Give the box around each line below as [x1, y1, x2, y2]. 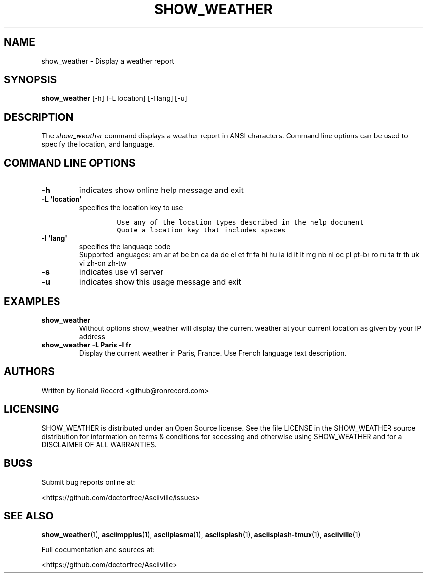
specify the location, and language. [41, 140, 155, 149]
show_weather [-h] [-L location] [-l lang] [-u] [41, 94, 187, 103]
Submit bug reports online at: [41, 478, 135, 486]
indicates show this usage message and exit [79, 277, 241, 287]
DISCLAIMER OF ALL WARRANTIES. [41, 440, 157, 449]
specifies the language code [79, 242, 171, 251]
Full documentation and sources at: [41, 545, 155, 554]
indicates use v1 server [79, 267, 164, 277]
